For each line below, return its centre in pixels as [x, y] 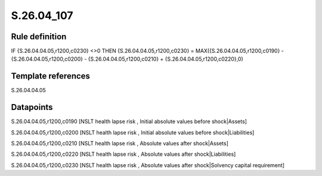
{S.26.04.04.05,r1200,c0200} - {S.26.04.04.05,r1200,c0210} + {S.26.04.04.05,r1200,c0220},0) [127, 59]
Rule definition [39, 37]
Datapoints [32, 107]
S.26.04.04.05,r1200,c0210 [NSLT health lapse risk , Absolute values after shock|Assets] [120, 143]
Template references [51, 76]
